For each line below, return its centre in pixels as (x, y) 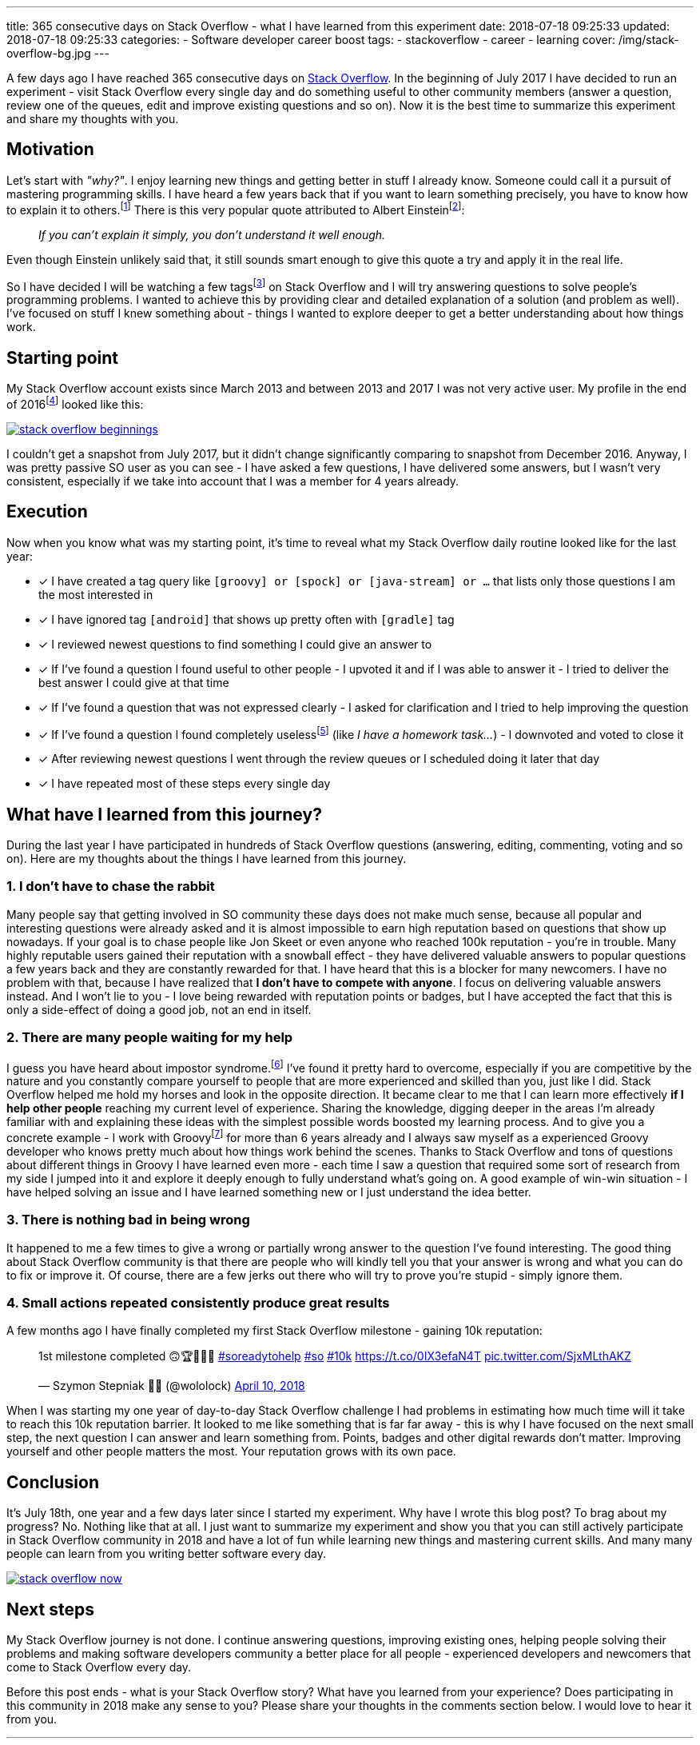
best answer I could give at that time (134, 682)
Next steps (50, 1609)
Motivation (50, 150)
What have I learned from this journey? (164, 814)
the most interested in (96, 594)
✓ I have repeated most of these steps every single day (185, 784)
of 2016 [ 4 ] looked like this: (75, 403)
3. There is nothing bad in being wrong (128, 1220)
